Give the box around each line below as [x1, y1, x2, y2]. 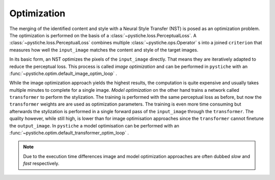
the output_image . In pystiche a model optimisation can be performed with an [9, 122, 179, 128]
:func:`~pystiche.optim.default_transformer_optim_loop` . [9, 130, 129, 136]
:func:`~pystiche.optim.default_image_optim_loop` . [9, 70, 117, 76]
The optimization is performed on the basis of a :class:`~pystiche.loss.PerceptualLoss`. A [9, 32, 197, 38]
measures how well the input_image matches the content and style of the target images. [9, 46, 199, 53]
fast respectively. [23, 161, 60, 167]
